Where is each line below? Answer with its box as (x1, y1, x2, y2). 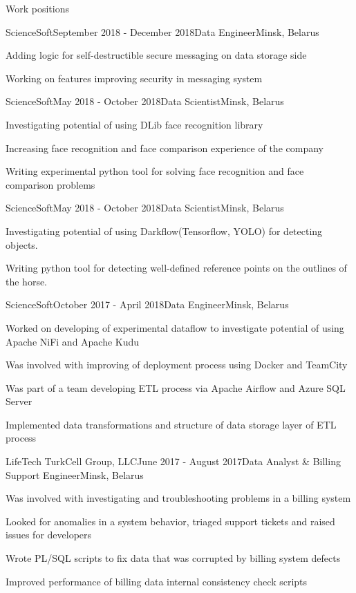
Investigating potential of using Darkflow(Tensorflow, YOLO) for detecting (6, 223, 323, 238)
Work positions (6, 1, 69, 15)
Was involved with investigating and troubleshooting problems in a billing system (6, 491, 351, 505)
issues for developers (6, 527, 92, 542)
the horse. (6, 274, 48, 288)
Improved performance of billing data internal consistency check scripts (6, 574, 308, 588)
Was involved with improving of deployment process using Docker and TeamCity (6, 357, 348, 372)
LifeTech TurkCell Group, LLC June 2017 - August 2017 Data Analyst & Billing (6, 454, 341, 469)
